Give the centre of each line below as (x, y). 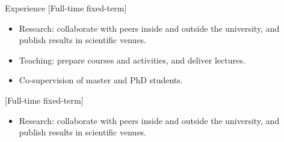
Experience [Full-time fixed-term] (66, 8)
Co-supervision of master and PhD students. (101, 80)
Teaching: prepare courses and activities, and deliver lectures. (132, 60)
